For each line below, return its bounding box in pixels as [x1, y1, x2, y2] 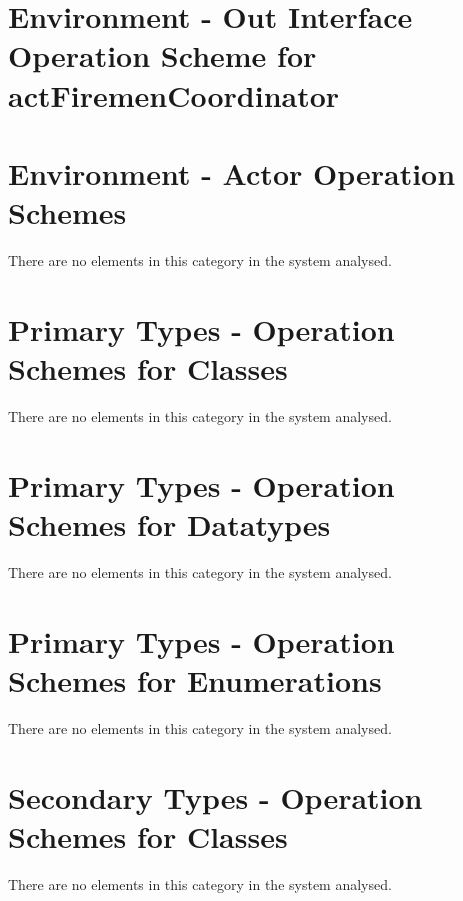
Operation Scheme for [8, 35, 317, 76]
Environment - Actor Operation [8, 152, 456, 193]
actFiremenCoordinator [8, 74, 340, 115]
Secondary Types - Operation [8, 776, 423, 817]
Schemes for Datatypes [8, 503, 331, 544]
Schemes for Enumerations [8, 659, 382, 700]
